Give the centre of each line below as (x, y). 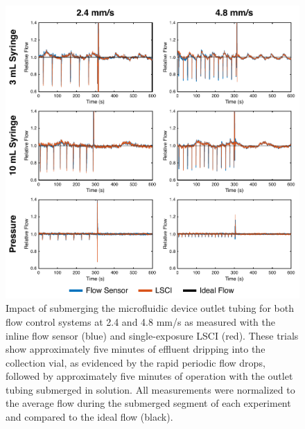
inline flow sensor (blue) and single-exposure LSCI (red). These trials (152, 335)
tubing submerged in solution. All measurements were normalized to (150, 389)
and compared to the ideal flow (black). (89, 417)
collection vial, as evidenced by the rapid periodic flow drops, (136, 362)
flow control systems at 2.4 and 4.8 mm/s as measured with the (140, 321)
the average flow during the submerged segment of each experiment (148, 403)
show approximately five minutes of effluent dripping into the (136, 349)
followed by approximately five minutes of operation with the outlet (149, 376)
